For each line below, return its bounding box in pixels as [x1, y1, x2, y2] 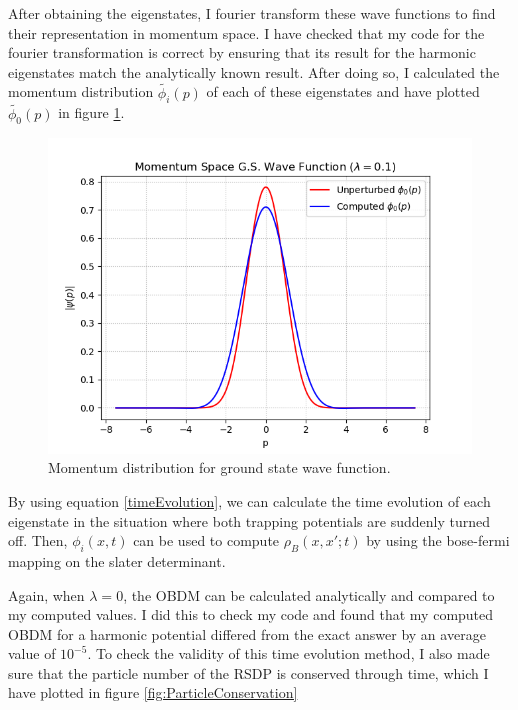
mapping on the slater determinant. [8, 550, 226, 571]
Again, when [8, 584, 85, 605]
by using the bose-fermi [366, 530, 510, 551]
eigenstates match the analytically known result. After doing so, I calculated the [8, 61, 500, 82]
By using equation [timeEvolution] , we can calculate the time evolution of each [8, 490, 491, 511]
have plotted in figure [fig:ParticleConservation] [8, 682, 298, 703]
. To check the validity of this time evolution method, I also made [87, 643, 490, 664]
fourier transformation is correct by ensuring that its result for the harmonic [8, 42, 476, 63]
